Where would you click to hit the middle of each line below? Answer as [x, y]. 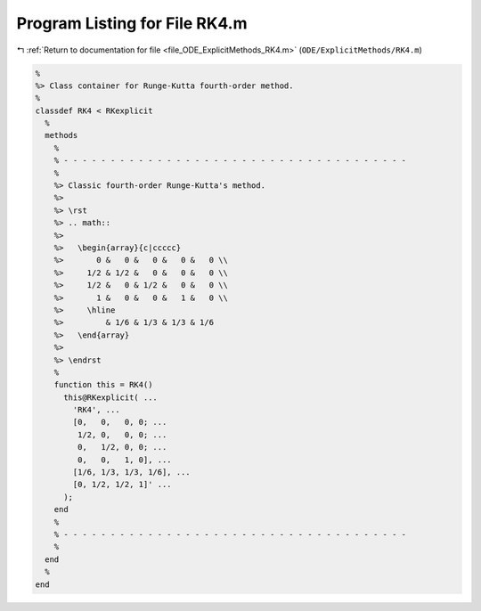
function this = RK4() [103, 385]
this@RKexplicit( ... [110, 397]
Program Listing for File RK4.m [132, 23]
